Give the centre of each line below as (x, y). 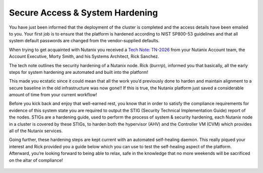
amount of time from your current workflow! (53, 95)
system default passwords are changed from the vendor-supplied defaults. (84, 41)
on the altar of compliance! (36, 160)
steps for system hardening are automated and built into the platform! (79, 72)
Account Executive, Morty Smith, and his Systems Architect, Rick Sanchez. (84, 56)
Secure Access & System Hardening (84, 13)
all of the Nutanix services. (36, 131)
